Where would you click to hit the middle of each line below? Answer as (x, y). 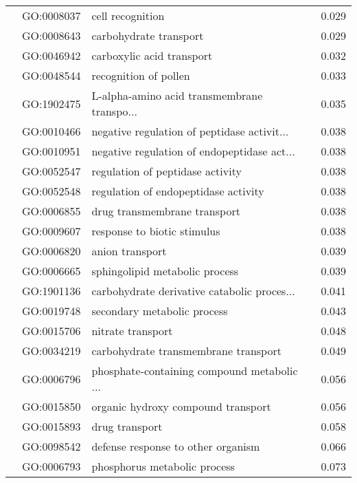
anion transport (129, 251)
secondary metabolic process (160, 311)
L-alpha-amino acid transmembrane (177, 95)
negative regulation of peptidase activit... (190, 131)
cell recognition (128, 15)
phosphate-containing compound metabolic (195, 371)
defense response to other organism (176, 446)
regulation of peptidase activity (166, 171)
